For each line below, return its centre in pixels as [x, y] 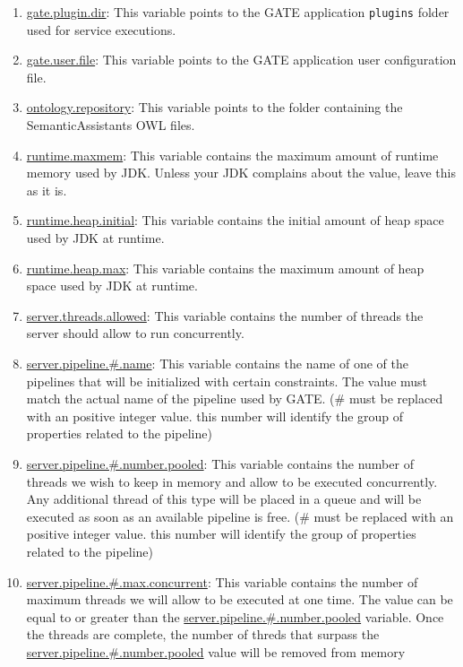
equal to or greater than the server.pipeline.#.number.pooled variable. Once [235, 616]
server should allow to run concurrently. [135, 333]
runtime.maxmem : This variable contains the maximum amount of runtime [232, 155]
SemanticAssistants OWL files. [111, 125]
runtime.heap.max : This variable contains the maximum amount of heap [225, 268]
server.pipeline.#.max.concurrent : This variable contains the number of [222, 581]
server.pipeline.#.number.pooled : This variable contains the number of [220, 463]
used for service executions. [101, 29]
